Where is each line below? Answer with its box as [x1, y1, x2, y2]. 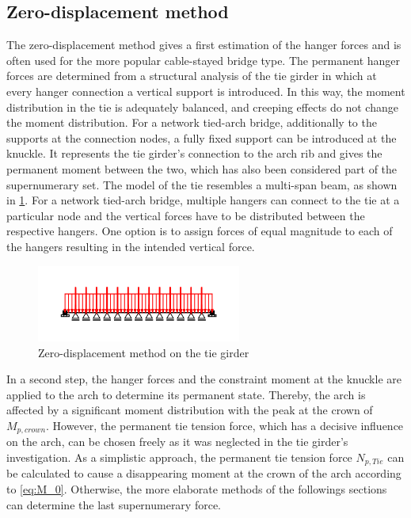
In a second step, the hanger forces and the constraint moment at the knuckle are [6, 371, 401, 387]
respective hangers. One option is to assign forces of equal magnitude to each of [6, 223, 393, 239]
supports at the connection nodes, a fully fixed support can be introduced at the [6, 129, 397, 146]
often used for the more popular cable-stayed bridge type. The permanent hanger [6, 51, 401, 68]
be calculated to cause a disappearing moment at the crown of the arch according [6, 465, 401, 482]
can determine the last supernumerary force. [6, 496, 222, 512]
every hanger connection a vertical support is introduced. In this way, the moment [6, 82, 405, 99]
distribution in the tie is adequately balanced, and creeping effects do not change [6, 98, 398, 115]
